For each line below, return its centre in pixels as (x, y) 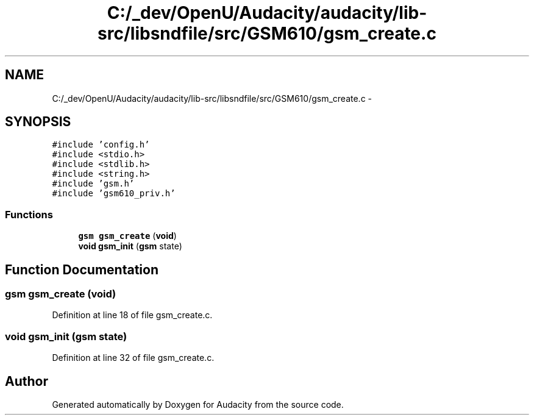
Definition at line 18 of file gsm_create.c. (132, 315)
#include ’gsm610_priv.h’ (114, 194)
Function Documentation (82, 269)
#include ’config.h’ (101, 145)
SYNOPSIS (38, 122)
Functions (29, 214)
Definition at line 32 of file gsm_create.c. (133, 358)
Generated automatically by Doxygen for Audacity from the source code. (198, 404)
